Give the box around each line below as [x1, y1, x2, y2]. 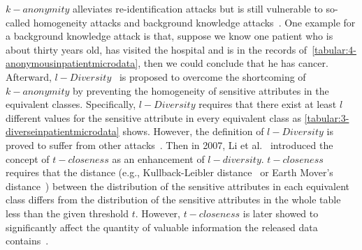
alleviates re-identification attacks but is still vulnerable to [73, 1, 323, 15]
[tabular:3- [304, 110, 349, 125]
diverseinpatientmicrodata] [6, 124, 120, 139]
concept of [6, 151, 50, 166]
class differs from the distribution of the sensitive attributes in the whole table [6, 192, 341, 207]
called [6, 15, 30, 29]
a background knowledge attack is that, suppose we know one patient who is [6, 29, 333, 43]
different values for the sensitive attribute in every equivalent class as [6, 110, 301, 125]
